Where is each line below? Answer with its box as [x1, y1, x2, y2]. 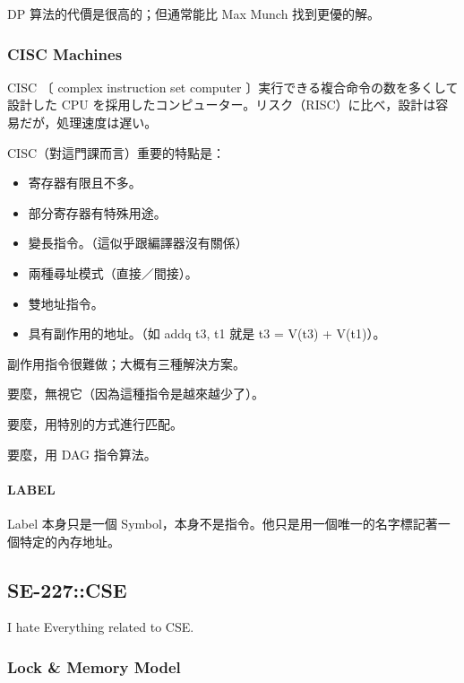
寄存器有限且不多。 [28, 173, 142, 192]
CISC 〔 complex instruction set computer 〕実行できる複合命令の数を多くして [7, 77, 459, 96]
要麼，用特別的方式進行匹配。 [7, 414, 183, 433]
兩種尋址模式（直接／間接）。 [28, 263, 198, 282]
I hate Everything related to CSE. [7, 617, 194, 636]
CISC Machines [7, 42, 123, 65]
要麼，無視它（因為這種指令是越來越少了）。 [7, 384, 264, 403]
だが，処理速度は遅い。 [19, 113, 158, 131]
